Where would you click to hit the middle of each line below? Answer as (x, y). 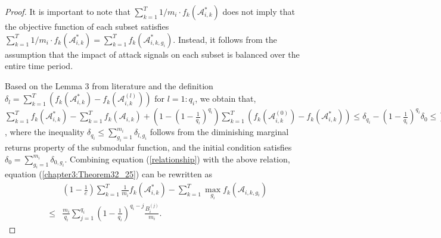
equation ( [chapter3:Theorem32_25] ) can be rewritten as (108, 174)
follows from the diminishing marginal (219, 132)
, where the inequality (45, 132)
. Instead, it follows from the (225, 39)
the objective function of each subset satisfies (87, 26)
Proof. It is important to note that (68, 11)
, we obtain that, (226, 98)
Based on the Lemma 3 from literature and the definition (109, 85)
